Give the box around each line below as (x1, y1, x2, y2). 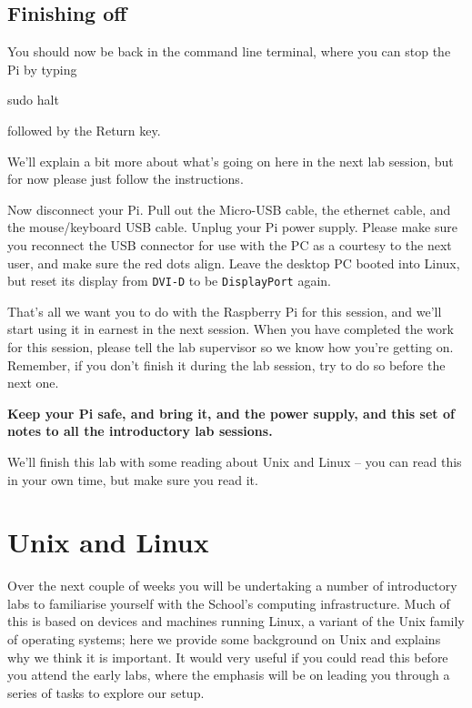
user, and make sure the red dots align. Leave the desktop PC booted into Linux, (7, 253, 460, 272)
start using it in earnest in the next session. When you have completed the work (7, 319, 454, 339)
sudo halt (7, 90, 59, 109)
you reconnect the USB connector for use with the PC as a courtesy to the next (7, 235, 452, 254)
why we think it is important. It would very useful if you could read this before (7, 647, 448, 666)
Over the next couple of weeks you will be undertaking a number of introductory (7, 576, 457, 595)
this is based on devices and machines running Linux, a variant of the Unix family (7, 612, 465, 631)
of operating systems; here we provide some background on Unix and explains (7, 630, 441, 649)
